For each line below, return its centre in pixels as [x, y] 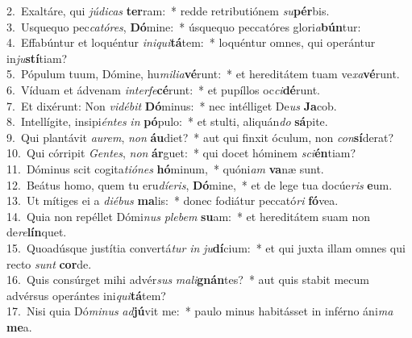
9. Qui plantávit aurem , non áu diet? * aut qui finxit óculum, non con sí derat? [200, 137]
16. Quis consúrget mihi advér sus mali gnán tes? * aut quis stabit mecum [188, 280]
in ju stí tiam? [37, 58]
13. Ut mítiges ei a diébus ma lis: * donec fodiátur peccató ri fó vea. [173, 200]
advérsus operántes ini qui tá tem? [86, 295]
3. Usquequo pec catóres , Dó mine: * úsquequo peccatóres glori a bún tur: [184, 26]
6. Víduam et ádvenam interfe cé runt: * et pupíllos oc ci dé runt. [163, 89]
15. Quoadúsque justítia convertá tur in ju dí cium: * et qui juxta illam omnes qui [206, 247]
